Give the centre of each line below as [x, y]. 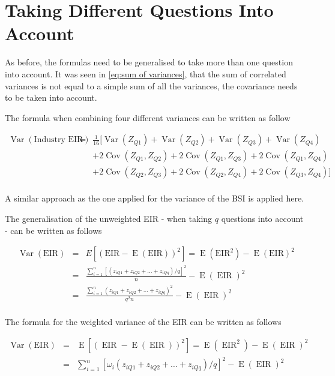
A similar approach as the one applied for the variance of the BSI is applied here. [155, 198]
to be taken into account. [51, 97]
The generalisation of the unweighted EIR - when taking [109, 218]
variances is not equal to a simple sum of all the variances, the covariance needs [151, 85]
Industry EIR [59, 140]
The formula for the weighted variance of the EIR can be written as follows [143, 322]
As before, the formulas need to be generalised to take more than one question [149, 62]
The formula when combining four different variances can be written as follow [148, 117]
